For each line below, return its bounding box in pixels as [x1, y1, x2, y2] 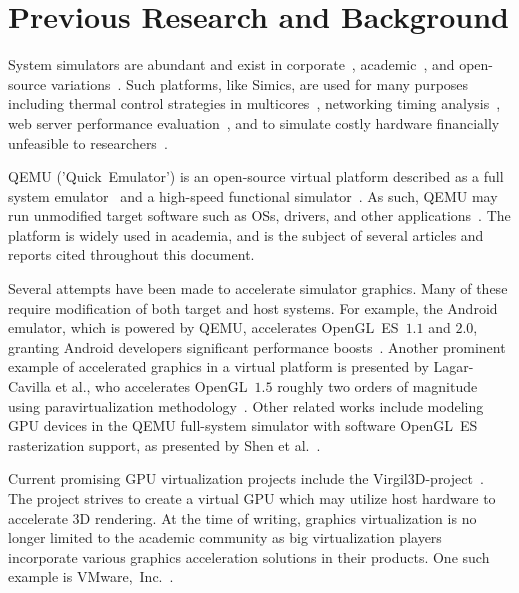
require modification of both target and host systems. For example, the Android [8, 297, 498, 318]
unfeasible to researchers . [8, 132, 168, 153]
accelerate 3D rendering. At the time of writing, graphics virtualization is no [8, 507, 477, 528]
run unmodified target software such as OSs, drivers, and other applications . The [8, 205, 511, 226]
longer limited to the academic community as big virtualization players [8, 527, 442, 548]
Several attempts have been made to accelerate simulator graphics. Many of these [8, 278, 508, 299]
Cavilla [8, 376, 51, 397]
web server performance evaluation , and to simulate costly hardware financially [8, 112, 500, 133]
